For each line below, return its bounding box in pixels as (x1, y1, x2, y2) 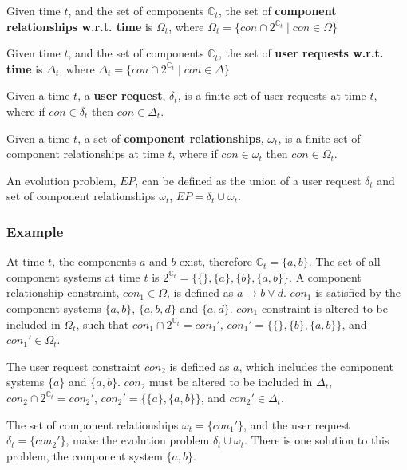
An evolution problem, (6, 172, 117, 188)
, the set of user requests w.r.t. (218, 45, 384, 61)
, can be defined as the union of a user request (135, 172, 362, 188)
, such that (76, 315, 129, 332)
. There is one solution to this (244, 432, 389, 448)
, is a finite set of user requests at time (177, 87, 366, 104)
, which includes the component (239, 357, 393, 374)
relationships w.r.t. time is (6, 18, 153, 34)
